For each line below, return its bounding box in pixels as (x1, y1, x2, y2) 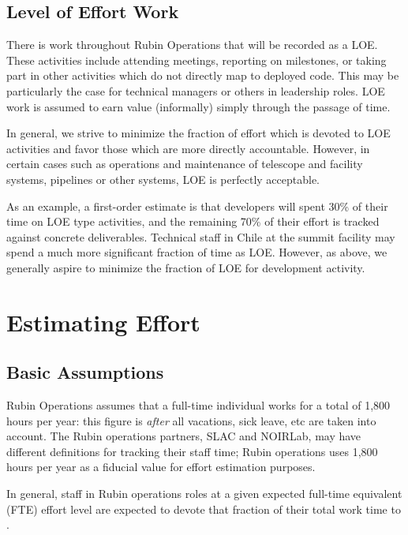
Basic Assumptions (6, 360, 164, 384)
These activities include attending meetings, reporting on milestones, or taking (6, 51, 387, 68)
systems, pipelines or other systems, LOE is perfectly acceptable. (6, 170, 320, 187)
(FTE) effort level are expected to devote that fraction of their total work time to (6, 500, 401, 517)
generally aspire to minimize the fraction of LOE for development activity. (6, 259, 365, 275)
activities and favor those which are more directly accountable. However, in (6, 140, 370, 156)
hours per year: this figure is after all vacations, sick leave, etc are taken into (6, 412, 376, 428)
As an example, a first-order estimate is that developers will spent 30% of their (6, 197, 388, 214)
